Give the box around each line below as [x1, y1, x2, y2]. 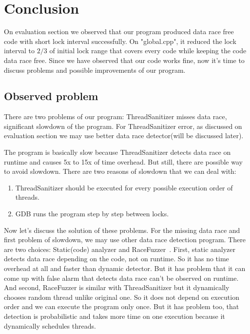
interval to [4, 45, 35, 56]
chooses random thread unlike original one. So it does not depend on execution [4, 292, 239, 302]
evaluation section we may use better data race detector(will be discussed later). [4, 130, 244, 141]
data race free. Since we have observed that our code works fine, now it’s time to [4, 55, 245, 65]
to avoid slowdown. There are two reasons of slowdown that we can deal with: [4, 166, 236, 176]
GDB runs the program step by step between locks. [15, 209, 169, 219]
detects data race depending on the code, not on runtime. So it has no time [4, 253, 229, 264]
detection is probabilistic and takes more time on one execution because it [4, 311, 225, 321]
